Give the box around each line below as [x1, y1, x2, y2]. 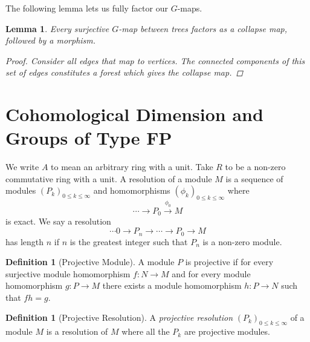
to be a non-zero [225, 160, 286, 173]
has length [5, 235, 44, 248]
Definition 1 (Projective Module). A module [5, 255, 175, 268]
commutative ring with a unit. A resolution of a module [5, 172, 212, 185]
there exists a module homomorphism [102, 279, 242, 292]
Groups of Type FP [5, 125, 172, 150]
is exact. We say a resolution [5, 215, 111, 228]
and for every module [172, 267, 251, 280]
